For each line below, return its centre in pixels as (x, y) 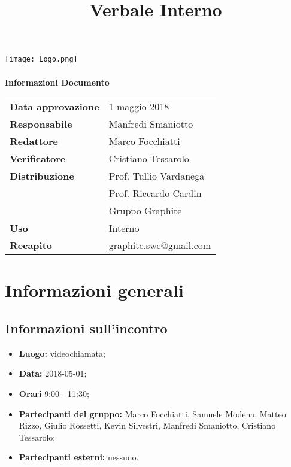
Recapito (31, 245)
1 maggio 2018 (139, 107)
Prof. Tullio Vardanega (157, 176)
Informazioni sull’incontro (86, 328)
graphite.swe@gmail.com (160, 245)
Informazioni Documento (57, 82)
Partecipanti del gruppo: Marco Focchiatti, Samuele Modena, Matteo (152, 413)
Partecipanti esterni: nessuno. (79, 457)
